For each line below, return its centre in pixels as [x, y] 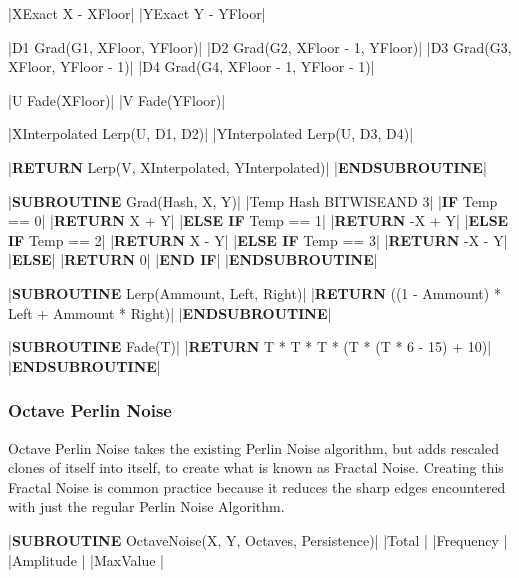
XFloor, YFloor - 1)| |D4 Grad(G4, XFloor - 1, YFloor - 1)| [191, 66]
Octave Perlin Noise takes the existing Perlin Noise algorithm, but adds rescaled [253, 447]
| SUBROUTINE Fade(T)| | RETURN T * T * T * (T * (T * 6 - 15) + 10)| [250, 346]
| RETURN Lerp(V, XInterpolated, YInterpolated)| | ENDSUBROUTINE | [247, 166]
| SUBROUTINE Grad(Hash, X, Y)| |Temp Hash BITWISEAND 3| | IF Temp [253, 200]
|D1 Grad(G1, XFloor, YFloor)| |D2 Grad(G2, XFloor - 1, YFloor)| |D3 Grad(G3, [260, 46]
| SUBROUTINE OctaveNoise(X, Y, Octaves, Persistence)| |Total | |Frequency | [258, 539]
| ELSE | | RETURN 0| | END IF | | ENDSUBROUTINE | [193, 259]
